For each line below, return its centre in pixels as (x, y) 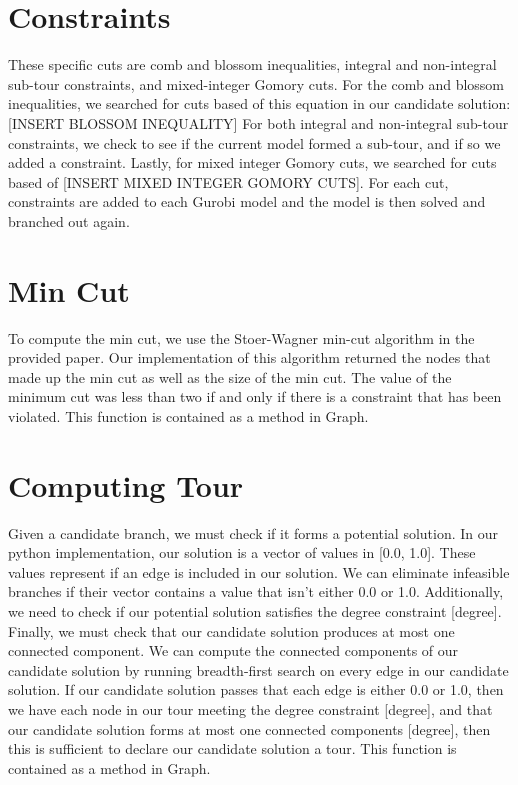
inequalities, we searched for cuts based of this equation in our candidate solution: (259, 103)
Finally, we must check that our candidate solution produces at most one (231, 630)
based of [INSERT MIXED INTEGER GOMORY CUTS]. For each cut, (228, 181)
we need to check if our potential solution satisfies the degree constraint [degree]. (255, 611)
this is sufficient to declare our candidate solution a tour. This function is (232, 748)
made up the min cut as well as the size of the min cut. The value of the (230, 376)
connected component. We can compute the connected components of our (233, 650)
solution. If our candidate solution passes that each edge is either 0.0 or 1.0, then (256, 689)
